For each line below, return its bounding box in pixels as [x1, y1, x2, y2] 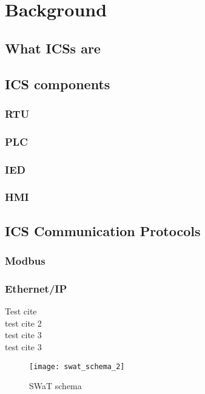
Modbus [5, 253, 45, 268]
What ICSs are [5, 38, 101, 57]
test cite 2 [5, 316, 42, 329]
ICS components [5, 74, 110, 93]
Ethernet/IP [5, 280, 67, 296]
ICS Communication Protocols [5, 221, 201, 240]
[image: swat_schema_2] [29, 362, 125, 371]
